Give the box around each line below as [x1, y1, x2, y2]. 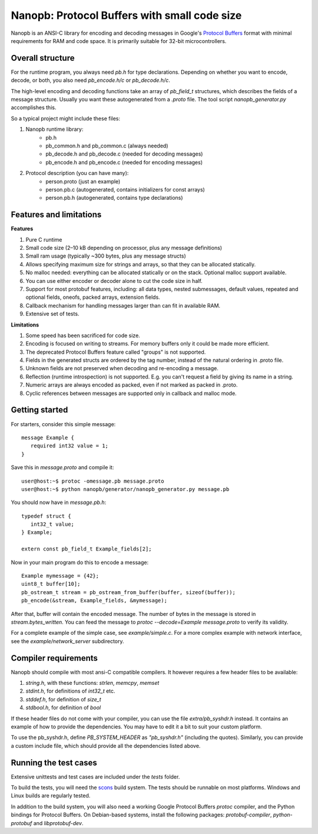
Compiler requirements [11, 653, 98, 663]
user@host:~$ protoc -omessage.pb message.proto [21, 477, 164, 484]
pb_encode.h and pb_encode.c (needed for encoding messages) [45, 159, 203, 166]
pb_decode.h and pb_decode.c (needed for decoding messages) [45, 150, 203, 157]
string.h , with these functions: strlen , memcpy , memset [25, 680, 160, 687]
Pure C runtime [25, 236, 62, 243]
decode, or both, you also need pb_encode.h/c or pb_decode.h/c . [11, 77, 170, 84]
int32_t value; [30, 521, 75, 528]
